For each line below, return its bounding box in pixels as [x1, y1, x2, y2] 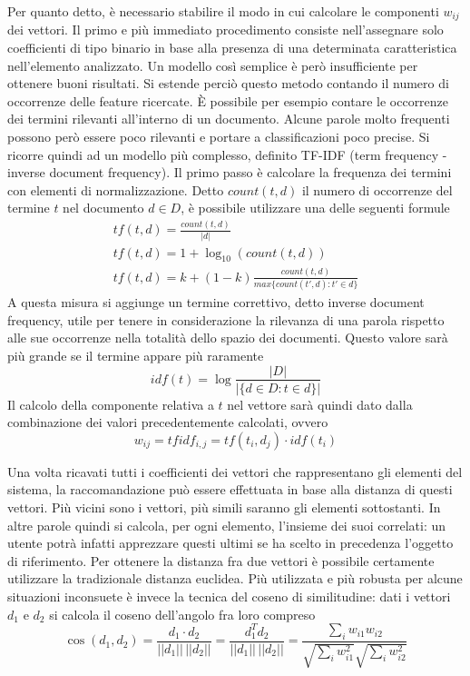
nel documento [63, 198, 144, 217]
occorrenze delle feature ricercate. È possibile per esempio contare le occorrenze [7, 91, 449, 110]
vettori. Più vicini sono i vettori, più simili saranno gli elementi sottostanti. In [7, 497, 441, 516]
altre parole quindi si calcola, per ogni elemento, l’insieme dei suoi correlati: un [7, 515, 446, 534]
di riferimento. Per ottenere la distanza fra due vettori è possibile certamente [7, 551, 435, 570]
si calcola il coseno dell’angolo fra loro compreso [49, 604, 316, 623]
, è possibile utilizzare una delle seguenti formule [181, 198, 450, 217]
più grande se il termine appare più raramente [7, 345, 264, 364]
